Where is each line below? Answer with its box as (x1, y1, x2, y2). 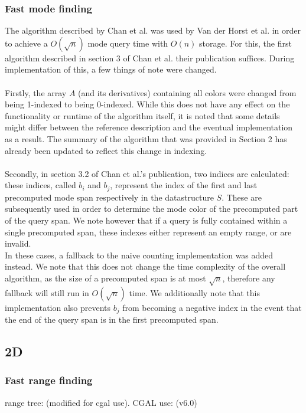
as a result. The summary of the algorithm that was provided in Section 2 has (5, 132, 287, 145)
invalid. (5, 237, 31, 250)
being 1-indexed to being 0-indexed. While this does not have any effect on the (5, 98, 290, 110)
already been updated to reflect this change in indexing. (5, 144, 207, 156)
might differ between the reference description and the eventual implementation (5, 121, 293, 133)
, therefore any (222, 271, 275, 284)
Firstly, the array (5, 86, 67, 99)
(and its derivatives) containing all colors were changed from (78, 86, 297, 99)
